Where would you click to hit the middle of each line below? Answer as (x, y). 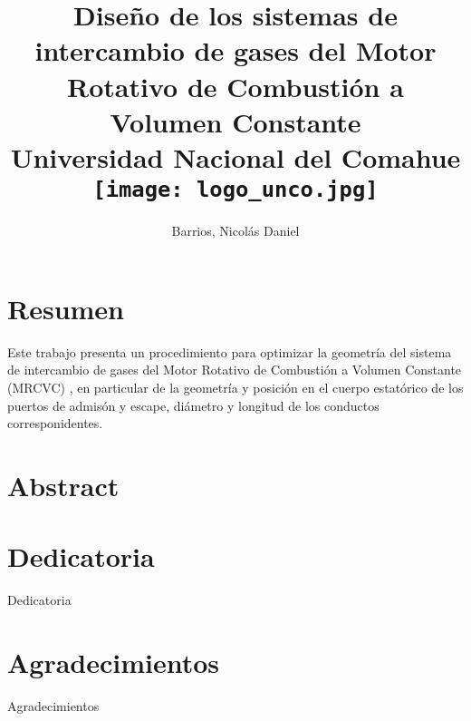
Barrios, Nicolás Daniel (235, 231)
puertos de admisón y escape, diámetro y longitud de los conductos (193, 405)
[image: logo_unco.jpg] (235, 190)
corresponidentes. (55, 423)
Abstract (63, 485)
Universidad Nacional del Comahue (235, 156)
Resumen (66, 308)
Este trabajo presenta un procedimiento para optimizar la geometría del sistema (230, 351)
